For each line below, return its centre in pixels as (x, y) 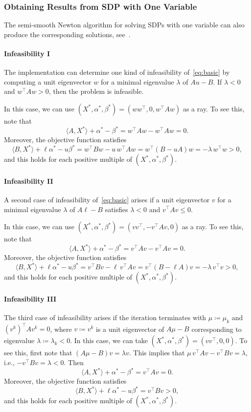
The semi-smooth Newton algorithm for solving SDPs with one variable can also (124, 25)
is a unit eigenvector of (130, 329)
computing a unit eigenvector (48, 81)
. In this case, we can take (109, 340)
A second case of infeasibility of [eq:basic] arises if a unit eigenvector (107, 199)
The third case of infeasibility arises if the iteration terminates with (105, 317)
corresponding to (217, 329)
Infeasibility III (30, 298)
